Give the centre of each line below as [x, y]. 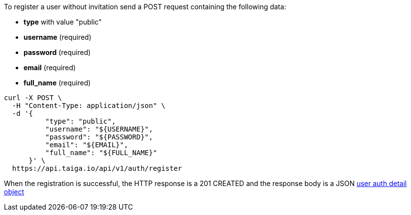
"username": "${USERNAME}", [99, 129]
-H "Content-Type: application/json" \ [89, 106]
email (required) [50, 67]
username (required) [58, 37]
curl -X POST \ [33, 98]
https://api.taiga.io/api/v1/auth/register [97, 168]
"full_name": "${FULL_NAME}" [101, 153]
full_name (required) [57, 83]
